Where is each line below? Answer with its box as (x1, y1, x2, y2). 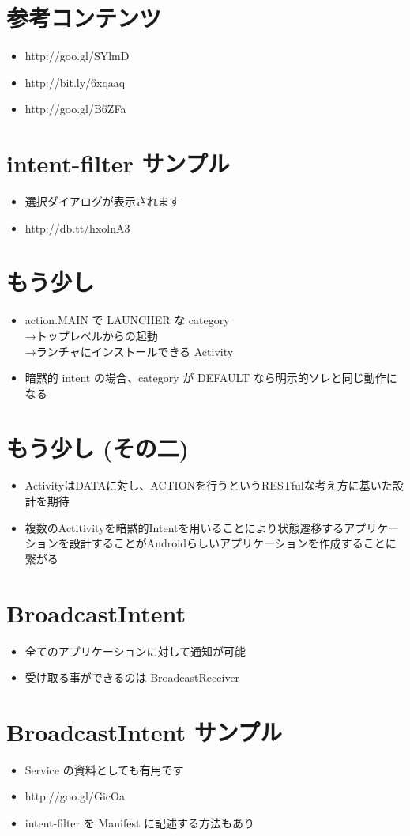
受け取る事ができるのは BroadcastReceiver (24, 669, 240, 686)
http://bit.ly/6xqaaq (24, 74, 126, 90)
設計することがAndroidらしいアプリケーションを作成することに (69, 535, 397, 551)
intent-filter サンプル (6, 147, 230, 180)
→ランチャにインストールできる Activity (24, 342, 234, 359)
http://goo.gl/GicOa (24, 788, 125, 804)
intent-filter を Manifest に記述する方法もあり (24, 815, 255, 831)
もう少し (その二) (6, 431, 189, 463)
